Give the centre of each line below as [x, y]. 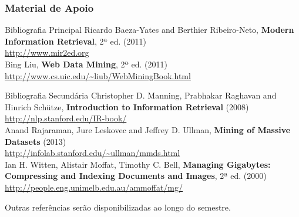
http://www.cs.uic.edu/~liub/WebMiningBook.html [98, 75]
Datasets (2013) [36, 141]
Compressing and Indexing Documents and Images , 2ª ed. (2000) [136, 176]
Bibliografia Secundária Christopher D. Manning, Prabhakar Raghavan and [141, 95]
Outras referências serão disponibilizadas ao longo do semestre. [118, 207]
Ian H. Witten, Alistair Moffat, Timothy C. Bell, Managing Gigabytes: [138, 164]
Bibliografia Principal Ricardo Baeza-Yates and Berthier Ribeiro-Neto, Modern [149, 30]
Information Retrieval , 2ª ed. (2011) [76, 41]
